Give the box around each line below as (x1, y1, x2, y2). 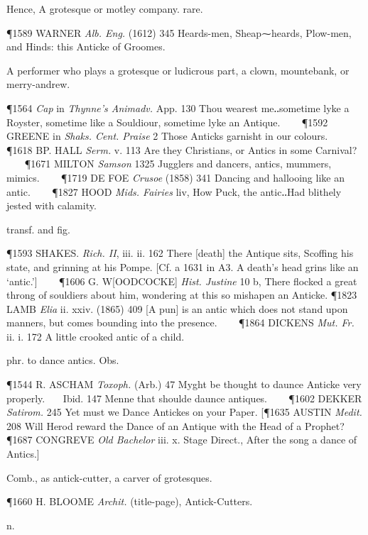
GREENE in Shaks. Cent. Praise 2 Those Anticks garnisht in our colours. (6, 128, 328, 143)
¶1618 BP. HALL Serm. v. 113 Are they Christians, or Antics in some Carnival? (6, 142, 357, 157)
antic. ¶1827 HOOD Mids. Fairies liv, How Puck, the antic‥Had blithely (6, 184, 342, 199)
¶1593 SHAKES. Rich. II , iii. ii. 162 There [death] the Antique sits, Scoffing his (6, 246, 354, 260)
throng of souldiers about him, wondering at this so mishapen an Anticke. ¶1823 (6, 287, 357, 302)
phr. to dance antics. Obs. (6, 353, 119, 368)
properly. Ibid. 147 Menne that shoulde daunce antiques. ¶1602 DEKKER (6, 390, 362, 405)
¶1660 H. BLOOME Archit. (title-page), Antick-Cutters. (6, 494, 253, 509)
